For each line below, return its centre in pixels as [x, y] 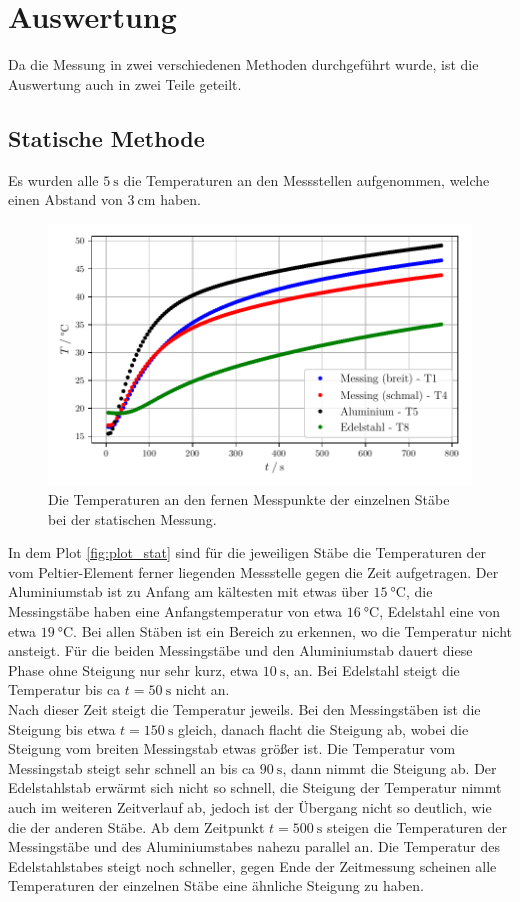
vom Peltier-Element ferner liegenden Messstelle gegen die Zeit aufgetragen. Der [253, 571]
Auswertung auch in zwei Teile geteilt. [125, 83]
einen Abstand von [65, 199]
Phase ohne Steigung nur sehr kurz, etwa [133, 669]
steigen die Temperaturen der [417, 826]
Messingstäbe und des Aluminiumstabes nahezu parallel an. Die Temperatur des [254, 846]
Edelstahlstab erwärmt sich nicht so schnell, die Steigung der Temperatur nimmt [255, 787]
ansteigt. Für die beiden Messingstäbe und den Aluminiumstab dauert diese [240, 650]
